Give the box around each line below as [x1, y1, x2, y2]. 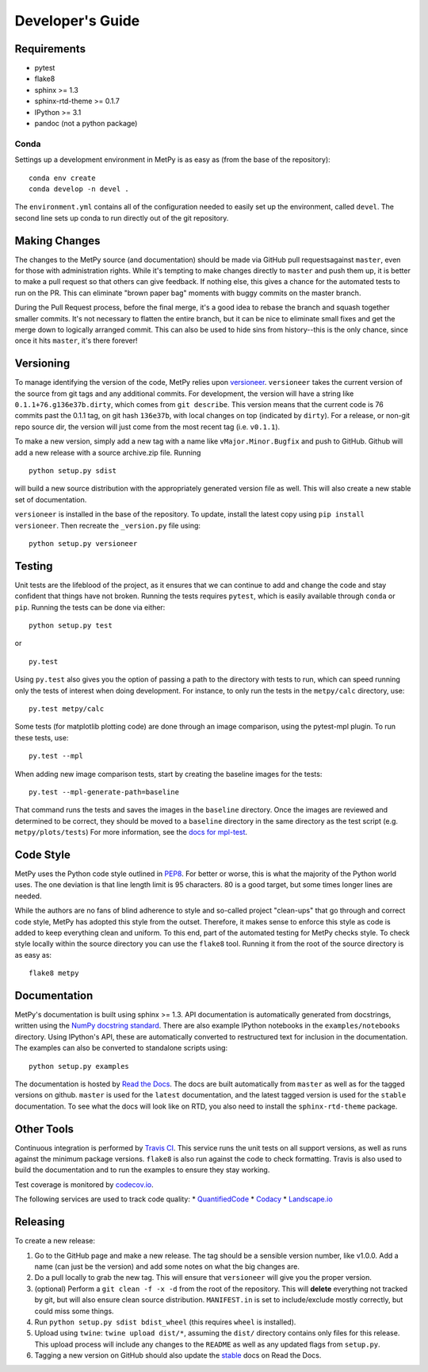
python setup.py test [29, 621, 113, 630]
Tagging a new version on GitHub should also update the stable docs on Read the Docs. [34, 1351, 322, 1360]
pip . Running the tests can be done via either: [14, 602, 166, 612]
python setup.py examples [29, 1062, 130, 1070]
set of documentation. [14, 494, 87, 504]
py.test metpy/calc [29, 704, 105, 713]
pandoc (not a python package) [34, 119, 138, 129]
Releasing [14, 1215, 65, 1229]
